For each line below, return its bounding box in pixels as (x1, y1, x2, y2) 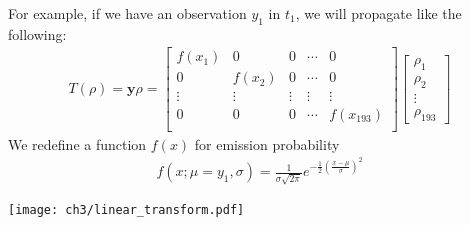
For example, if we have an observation (8, 3, 247, 23)
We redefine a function (8, 133, 147, 154)
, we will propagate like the (295, 3, 462, 23)
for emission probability (194, 133, 340, 154)
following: (8, 23, 67, 44)
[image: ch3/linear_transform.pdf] (8, 202, 245, 217)
